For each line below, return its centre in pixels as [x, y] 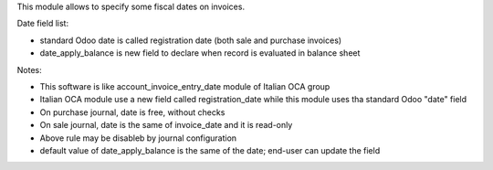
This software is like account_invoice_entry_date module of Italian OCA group [185, 86]
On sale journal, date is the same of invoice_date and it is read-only [166, 125]
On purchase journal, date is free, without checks [132, 112]
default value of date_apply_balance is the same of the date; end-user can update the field [210, 150]
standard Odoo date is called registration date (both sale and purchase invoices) [191, 40]
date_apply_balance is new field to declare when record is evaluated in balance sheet [200, 53]
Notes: [29, 69]
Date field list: [42, 24]
